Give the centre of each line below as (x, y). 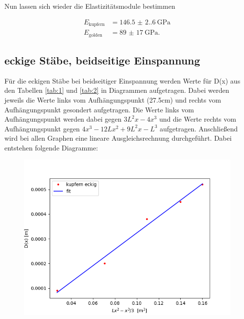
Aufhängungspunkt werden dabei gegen (63, 119)
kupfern (97, 25)
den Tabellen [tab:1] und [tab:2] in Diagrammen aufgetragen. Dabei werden (117, 90)
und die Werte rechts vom (197, 119)
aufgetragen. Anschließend (199, 128)
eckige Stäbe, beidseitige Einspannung (102, 60)
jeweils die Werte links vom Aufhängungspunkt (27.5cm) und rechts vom (113, 99)
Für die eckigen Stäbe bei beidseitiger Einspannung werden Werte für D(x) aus (122, 80)
